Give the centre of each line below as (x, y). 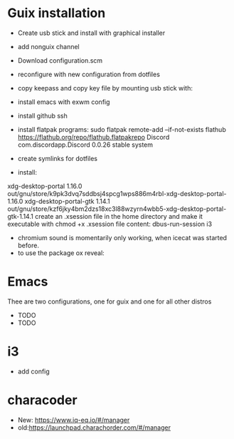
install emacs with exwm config (64, 102)
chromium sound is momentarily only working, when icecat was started (122, 237)
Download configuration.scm (60, 60)
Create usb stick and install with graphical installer (91, 33)
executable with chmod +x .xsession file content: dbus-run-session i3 (110, 224)
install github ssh (42, 115)
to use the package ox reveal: (61, 253)
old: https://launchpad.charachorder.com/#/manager (94, 427)
